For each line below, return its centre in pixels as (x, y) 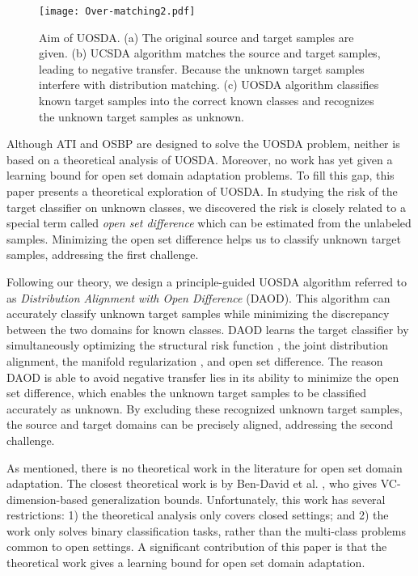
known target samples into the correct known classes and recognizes (207, 101)
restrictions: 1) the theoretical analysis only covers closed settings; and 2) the (198, 515)
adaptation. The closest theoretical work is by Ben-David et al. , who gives (192, 483)
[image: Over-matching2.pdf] (117, 11)
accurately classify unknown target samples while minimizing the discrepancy (198, 313)
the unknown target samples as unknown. (141, 116)
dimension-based (47, 499)
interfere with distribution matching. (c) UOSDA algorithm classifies (209, 85)
